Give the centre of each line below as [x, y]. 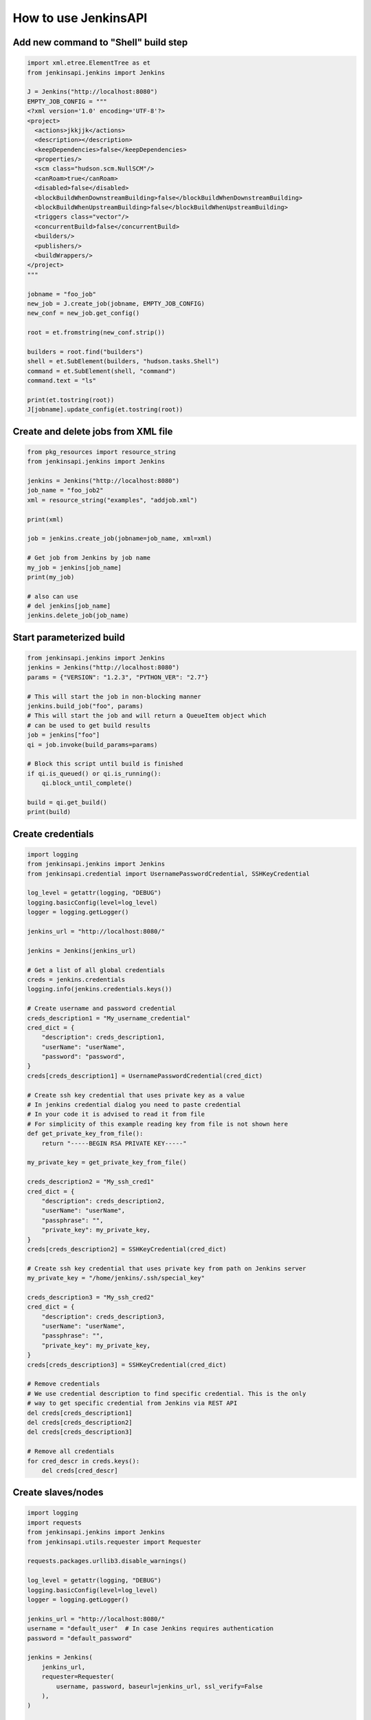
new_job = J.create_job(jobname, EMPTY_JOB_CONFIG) [116, 303]
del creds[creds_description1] [80, 1413]
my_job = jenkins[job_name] [74, 567]
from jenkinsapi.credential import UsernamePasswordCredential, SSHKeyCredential [169, 873]
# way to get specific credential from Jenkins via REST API [132, 1403]
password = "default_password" [80, 1638]
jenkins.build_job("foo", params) [85, 706]
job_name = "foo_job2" [65, 491]
